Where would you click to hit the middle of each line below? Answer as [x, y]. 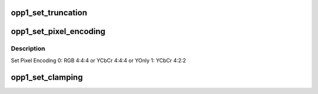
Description [28, 49]
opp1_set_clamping [47, 77]
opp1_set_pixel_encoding [58, 31]
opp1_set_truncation [49, 13]
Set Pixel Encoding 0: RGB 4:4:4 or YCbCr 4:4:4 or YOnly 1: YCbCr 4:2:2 [99, 60]
